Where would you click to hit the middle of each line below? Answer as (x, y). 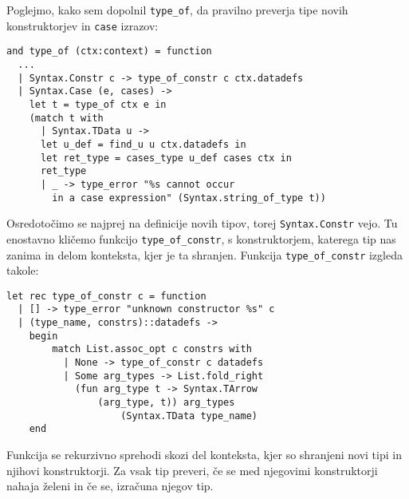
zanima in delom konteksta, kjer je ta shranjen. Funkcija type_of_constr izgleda (204, 254)
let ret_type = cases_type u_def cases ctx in (166, 158)
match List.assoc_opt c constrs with (152, 349)
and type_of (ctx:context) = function (109, 51)
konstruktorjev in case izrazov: (83, 25)
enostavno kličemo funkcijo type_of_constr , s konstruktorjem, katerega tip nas (201, 238)
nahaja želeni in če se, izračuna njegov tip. (110, 486)
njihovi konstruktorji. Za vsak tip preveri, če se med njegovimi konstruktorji (192, 470)
